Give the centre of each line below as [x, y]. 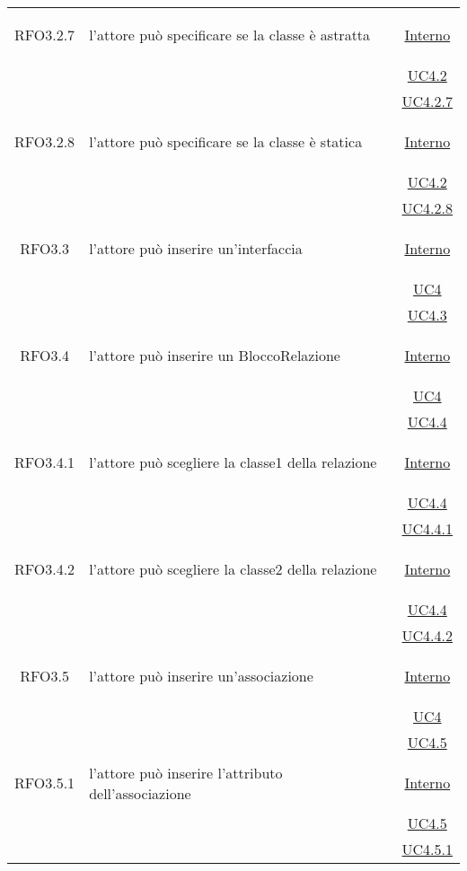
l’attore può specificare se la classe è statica [226, 141]
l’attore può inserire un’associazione [201, 676]
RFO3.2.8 [45, 141]
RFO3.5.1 [45, 783]
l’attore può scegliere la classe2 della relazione [233, 569]
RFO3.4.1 [45, 462]
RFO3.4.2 [45, 569]
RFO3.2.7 [45, 35]
